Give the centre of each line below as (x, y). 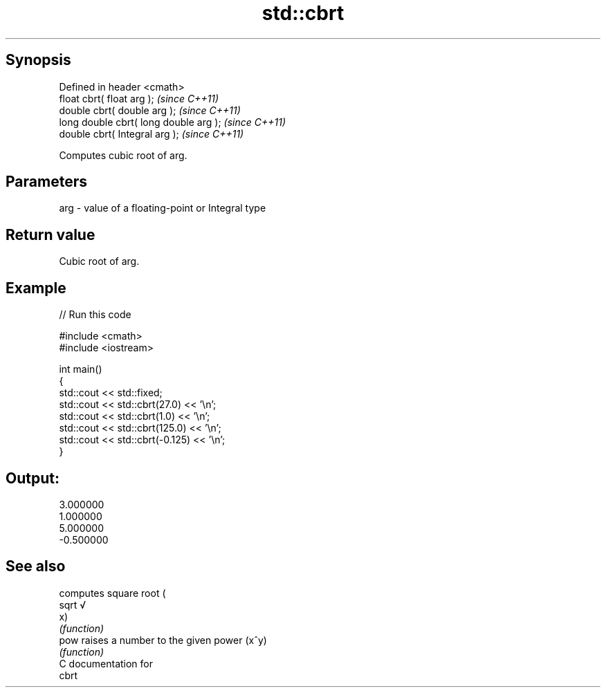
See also (36, 566)
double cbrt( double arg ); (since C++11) (150, 110)
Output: (33, 478)
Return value (50, 234)
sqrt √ (73, 604)
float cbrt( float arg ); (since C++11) (139, 98)
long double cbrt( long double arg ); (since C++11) (172, 122)
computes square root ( (112, 593)
